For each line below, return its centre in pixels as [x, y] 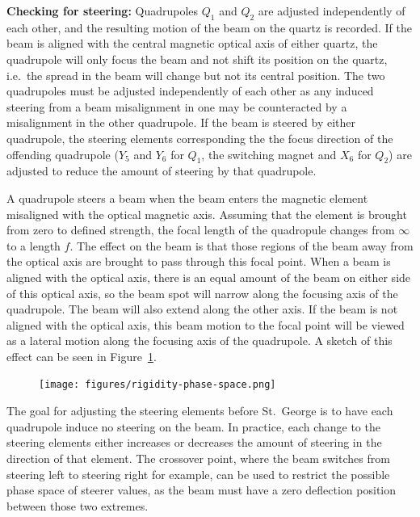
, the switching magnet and [269, 154]
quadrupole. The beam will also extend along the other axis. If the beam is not [202, 309]
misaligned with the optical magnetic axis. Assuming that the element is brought [207, 214]
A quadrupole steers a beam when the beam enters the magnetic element [187, 198]
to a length [34, 245]
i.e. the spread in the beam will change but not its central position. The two [196, 75]
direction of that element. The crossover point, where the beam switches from [198, 458]
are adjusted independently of [332, 11]
